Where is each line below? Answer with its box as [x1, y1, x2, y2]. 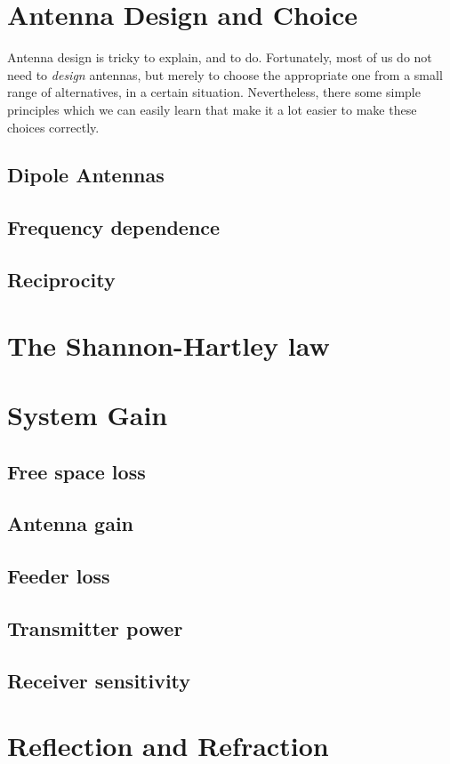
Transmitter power [7, 614, 183, 641]
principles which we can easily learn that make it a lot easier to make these [7, 100, 417, 118]
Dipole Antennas [7, 161, 165, 189]
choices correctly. [7, 117, 100, 136]
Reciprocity [7, 266, 116, 294]
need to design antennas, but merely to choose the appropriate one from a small [7, 65, 443, 84]
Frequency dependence [7, 213, 221, 241]
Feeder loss [7, 562, 110, 590]
